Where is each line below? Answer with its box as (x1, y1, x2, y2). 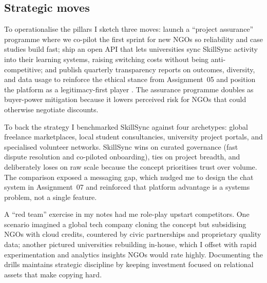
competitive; (4, 64, 43, 74)
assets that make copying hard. (4, 269, 102, 279)
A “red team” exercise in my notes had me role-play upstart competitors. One (4, 209, 250, 219)
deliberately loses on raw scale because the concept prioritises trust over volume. (4, 161, 257, 172)
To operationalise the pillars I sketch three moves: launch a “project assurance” (4, 24, 254, 34)
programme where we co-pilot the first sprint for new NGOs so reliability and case (4, 33, 263, 44)
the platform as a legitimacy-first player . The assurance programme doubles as (4, 84, 254, 94)
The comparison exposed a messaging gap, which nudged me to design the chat (4, 171, 254, 182)
